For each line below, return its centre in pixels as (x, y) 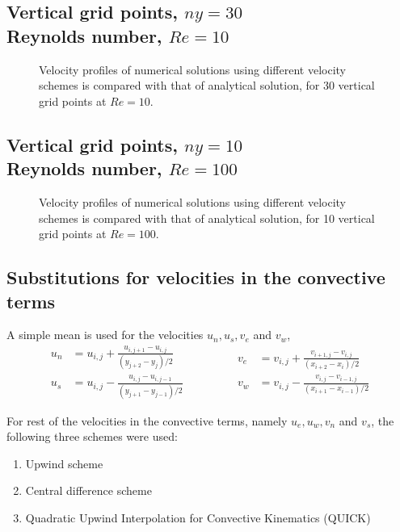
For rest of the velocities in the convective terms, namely (147, 420)
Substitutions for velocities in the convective (196, 277)
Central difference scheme (88, 490)
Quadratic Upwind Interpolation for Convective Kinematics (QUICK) (198, 517)
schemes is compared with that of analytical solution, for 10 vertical (207, 218)
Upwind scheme (64, 463)
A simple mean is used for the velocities (105, 335)
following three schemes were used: (92, 436)
